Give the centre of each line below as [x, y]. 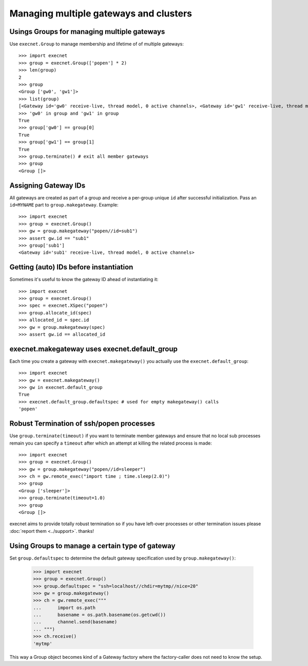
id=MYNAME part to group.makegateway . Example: [64, 205]
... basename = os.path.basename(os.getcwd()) [100, 615]
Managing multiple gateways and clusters [101, 13]
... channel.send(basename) [75, 622]
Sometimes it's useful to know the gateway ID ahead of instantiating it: [84, 280]
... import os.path [64, 607]
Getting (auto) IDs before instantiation [71, 267]
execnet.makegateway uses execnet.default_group [94, 349]
